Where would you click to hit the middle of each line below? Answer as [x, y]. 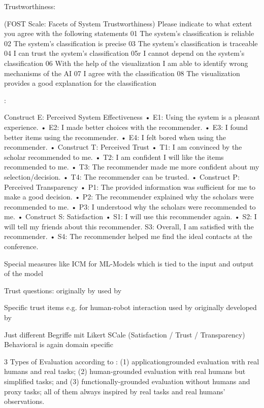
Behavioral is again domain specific [59, 344]
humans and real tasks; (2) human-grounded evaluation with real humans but [125, 371]
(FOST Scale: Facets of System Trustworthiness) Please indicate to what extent [128, 23]
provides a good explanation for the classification [80, 83]
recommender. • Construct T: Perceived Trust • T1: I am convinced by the [123, 147]
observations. [24, 401]
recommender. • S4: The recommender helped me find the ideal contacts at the [128, 236]
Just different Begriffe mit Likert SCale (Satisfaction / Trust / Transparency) [125, 334]
